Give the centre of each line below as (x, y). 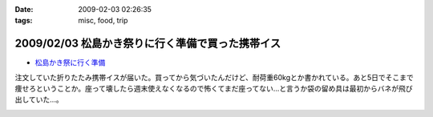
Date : (24, 9)
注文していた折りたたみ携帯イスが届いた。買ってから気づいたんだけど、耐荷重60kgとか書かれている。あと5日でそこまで (214, 77)
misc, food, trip (103, 21)
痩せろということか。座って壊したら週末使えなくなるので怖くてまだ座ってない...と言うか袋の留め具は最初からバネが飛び (214, 89)
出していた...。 (39, 99)
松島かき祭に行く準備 (70, 63)
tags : (24, 21)
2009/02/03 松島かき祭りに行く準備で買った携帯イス (148, 44)
